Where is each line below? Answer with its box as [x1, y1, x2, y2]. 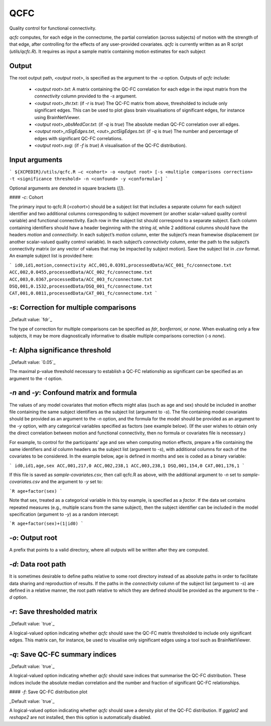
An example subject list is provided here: [9, 253, 94, 259]
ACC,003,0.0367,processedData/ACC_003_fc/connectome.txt [9, 277, 153, 282]
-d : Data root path [9, 560, 66, 569]
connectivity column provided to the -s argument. [34, 93, 138, 99]
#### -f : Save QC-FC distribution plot [9, 689, 88, 695]
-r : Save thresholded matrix [9, 607, 97, 616]
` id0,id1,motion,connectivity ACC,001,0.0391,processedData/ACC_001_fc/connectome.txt [9, 262, 232, 268]
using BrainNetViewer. [34, 114, 80, 120]
